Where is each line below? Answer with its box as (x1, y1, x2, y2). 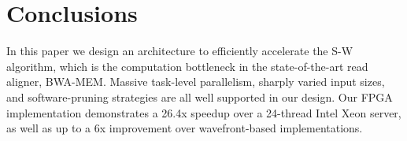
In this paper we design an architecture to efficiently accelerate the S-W (6, 43, 353, 59)
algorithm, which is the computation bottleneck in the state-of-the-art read (6, 58, 368, 74)
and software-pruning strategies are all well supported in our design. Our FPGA (6, 88, 393, 105)
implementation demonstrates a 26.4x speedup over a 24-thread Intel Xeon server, (6, 104, 401, 121)
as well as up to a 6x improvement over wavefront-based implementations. (6, 120, 363, 136)
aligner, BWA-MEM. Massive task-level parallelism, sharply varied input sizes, (6, 73, 385, 90)
